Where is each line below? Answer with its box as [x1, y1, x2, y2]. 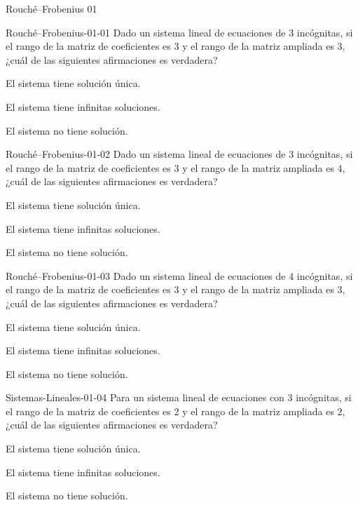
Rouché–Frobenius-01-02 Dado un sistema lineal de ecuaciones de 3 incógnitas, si [6, 147, 353, 161]
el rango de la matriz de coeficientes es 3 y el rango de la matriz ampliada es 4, [6, 160, 345, 175]
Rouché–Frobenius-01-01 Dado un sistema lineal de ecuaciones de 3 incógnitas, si [6, 25, 353, 39]
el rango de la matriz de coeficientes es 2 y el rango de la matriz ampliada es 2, [6, 403, 345, 418]
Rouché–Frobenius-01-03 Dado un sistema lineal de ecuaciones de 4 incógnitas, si [6, 268, 353, 283]
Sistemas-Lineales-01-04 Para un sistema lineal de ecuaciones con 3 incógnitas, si [6, 390, 352, 405]
